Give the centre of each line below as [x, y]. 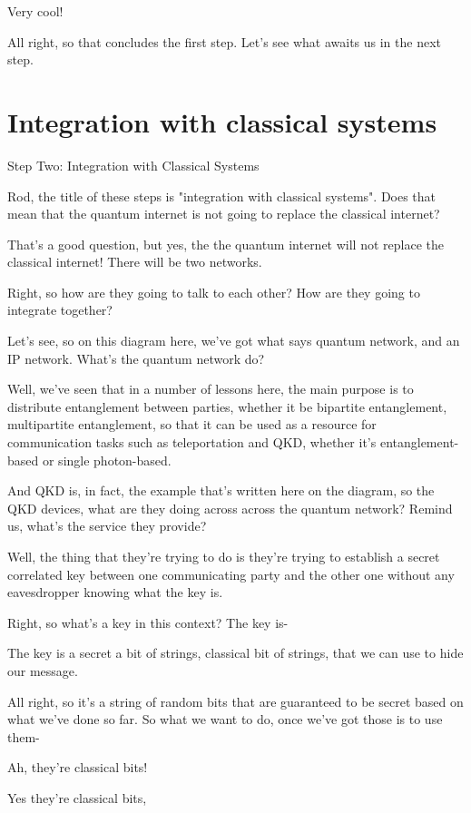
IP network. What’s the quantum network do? [136, 358]
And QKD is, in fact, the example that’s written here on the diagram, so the [221, 490]
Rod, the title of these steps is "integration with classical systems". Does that [222, 196]
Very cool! [35, 11]
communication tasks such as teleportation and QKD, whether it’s [192, 442]
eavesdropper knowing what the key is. [115, 592]
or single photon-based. [107, 460]
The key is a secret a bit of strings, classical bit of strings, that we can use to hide [235, 653]
